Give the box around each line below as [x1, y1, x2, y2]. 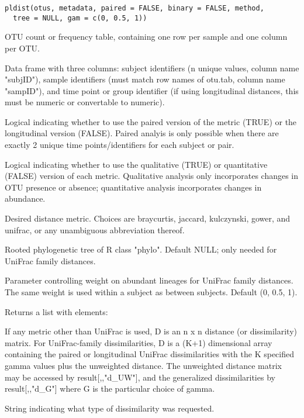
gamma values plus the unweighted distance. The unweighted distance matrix [5, 359, 282, 371]
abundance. [5, 192, 46, 205]
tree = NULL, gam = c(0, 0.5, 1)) [13, 13, 147, 22]
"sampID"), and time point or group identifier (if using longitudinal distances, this [5, 84, 299, 96]
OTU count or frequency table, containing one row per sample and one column [5, 30, 288, 43]
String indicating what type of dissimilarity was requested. [5, 402, 215, 414]
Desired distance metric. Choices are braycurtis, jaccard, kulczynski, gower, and [5, 212, 291, 224]
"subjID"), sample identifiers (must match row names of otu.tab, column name [5, 73, 285, 85]
